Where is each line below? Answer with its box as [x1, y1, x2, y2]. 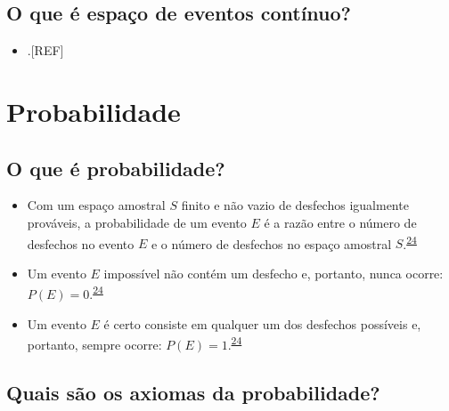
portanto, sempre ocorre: [27, 334, 162, 353]
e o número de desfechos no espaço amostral [151, 234, 392, 253]
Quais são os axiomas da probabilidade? [6, 378, 380, 406]
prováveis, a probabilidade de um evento [27, 213, 247, 231]
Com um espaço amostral [27, 196, 166, 214]
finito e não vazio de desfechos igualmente [181, 196, 409, 214]
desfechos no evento [27, 234, 135, 253]
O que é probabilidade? [6, 154, 225, 181]
